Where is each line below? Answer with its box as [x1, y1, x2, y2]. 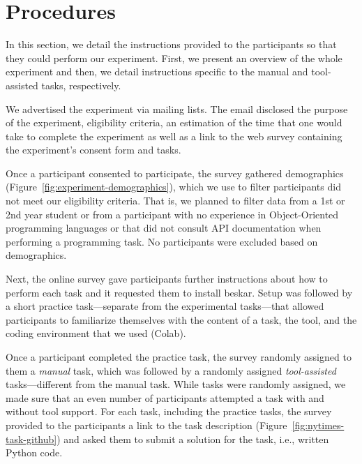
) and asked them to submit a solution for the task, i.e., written [56, 431, 329, 446]
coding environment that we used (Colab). [6, 326, 186, 340]
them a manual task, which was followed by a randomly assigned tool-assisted [6, 363, 336, 377]
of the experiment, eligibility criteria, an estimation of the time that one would [6, 115, 342, 130]
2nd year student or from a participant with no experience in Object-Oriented [6, 207, 339, 221]
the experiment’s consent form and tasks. [6, 142, 181, 157]
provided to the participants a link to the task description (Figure [6, 417, 287, 432]
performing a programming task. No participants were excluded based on [6, 234, 318, 248]
